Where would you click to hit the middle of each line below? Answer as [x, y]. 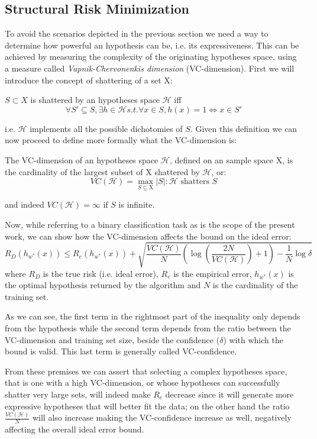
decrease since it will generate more [229, 394]
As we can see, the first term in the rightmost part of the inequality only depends [153, 316]
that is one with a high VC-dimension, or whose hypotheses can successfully [143, 382]
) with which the [253, 339]
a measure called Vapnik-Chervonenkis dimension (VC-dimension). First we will [150, 68]
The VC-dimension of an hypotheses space [82, 159]
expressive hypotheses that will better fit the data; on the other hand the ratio [147, 406]
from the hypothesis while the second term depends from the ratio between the [148, 328]
